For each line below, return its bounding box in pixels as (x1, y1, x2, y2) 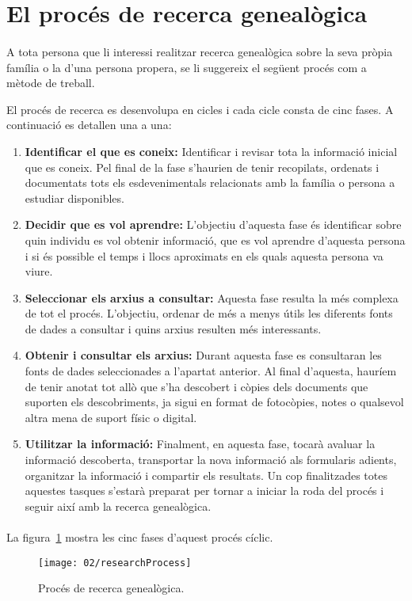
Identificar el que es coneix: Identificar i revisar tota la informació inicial (25, 143, 398, 159)
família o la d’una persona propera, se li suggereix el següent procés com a (6, 59, 367, 75)
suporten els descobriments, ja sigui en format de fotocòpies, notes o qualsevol (25, 394, 404, 410)
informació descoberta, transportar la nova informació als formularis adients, (25, 451, 397, 468)
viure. (25, 263, 53, 280)
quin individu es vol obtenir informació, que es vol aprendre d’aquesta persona (25, 231, 406, 248)
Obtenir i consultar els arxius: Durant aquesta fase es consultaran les (25, 347, 382, 363)
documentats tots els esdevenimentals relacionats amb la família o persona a (25, 174, 395, 191)
